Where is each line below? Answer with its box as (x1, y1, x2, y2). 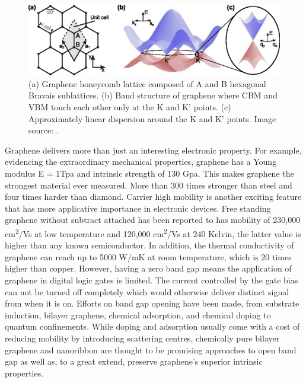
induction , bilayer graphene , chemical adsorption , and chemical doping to (5, 308, 271, 321)
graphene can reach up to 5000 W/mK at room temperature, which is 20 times (5, 250, 292, 263)
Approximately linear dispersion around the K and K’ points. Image (28, 112, 276, 125)
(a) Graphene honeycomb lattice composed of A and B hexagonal (28, 77, 266, 90)
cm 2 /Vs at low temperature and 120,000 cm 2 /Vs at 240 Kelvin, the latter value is (5, 225, 301, 240)
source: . (28, 124, 59, 136)
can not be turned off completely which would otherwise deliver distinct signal (5, 285, 289, 298)
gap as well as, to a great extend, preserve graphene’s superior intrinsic (5, 355, 263, 368)
